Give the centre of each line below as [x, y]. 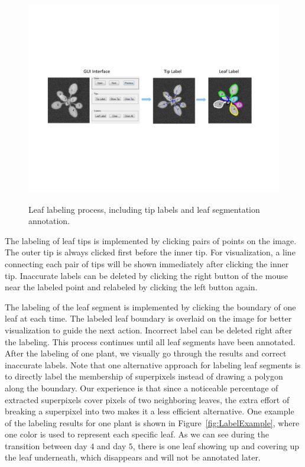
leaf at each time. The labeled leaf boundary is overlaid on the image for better [148, 318]
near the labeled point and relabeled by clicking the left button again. [131, 287]
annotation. [49, 221]
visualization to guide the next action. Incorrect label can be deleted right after [148, 330]
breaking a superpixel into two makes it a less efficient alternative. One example [150, 411]
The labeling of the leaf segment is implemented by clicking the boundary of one [150, 307]
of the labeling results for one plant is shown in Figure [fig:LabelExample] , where [152, 422]
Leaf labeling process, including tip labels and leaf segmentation [144, 209]
